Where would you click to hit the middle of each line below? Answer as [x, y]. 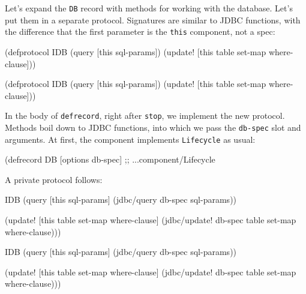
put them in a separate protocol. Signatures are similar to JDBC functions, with [153, 19]
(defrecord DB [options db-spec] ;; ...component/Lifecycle [110, 159]
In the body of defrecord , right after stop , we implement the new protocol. [145, 115]
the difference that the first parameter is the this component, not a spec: [140, 31]
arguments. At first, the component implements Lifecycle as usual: [130, 139]
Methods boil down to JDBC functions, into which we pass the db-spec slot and [153, 127]
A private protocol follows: [54, 179]
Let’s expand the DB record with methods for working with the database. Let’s [149, 8]
